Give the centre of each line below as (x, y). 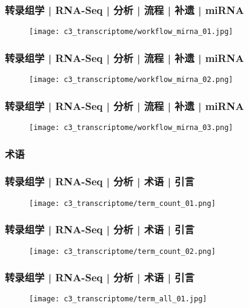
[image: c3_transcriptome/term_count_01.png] (122, 203)
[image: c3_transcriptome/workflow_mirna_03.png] (131, 127)
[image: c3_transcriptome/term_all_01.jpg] (118, 299)
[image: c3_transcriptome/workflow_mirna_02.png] (131, 80)
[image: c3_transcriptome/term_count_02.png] (122, 251)
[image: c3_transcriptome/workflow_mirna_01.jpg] (131, 32)
